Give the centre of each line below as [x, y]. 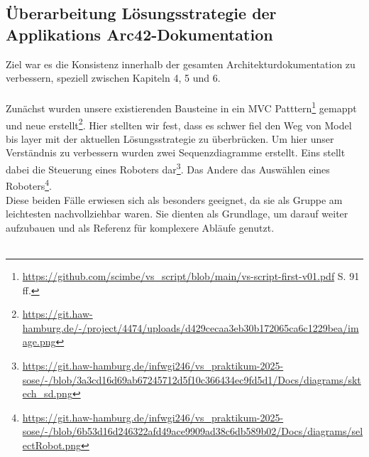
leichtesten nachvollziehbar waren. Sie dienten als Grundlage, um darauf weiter [177, 214]
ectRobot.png [52, 445]
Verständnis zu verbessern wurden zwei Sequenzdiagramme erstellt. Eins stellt [176, 152]
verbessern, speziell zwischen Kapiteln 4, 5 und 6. [113, 78]
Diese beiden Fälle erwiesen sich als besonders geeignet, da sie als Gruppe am [174, 199]
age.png [39, 342]
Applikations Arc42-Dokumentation [139, 34]
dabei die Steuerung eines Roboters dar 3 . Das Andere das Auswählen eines [168, 168]
